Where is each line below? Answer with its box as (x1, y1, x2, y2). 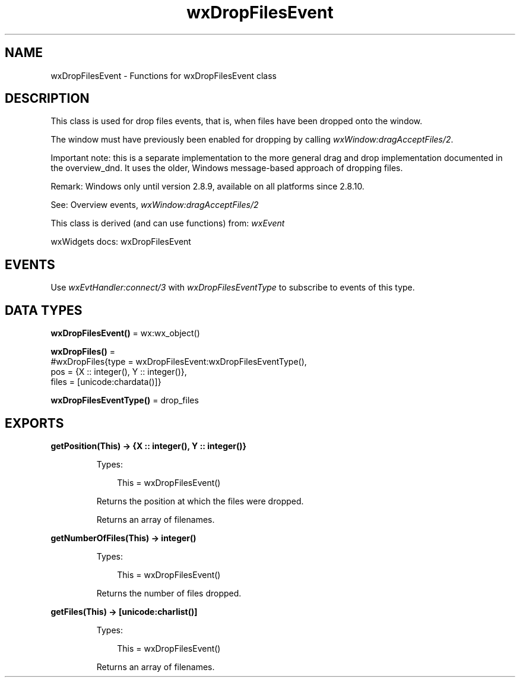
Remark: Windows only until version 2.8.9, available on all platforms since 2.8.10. (50, 181, 364, 192)
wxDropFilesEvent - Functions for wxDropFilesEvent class (50, 70, 277, 81)
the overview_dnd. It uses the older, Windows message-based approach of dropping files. (50, 163, 403, 173)
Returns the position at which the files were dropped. (96, 495, 304, 506)
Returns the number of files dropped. (96, 588, 242, 598)
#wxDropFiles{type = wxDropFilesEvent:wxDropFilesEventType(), (50, 356, 307, 367)
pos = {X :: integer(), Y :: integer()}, (50, 367, 187, 377)
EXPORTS (5, 415, 64, 431)
